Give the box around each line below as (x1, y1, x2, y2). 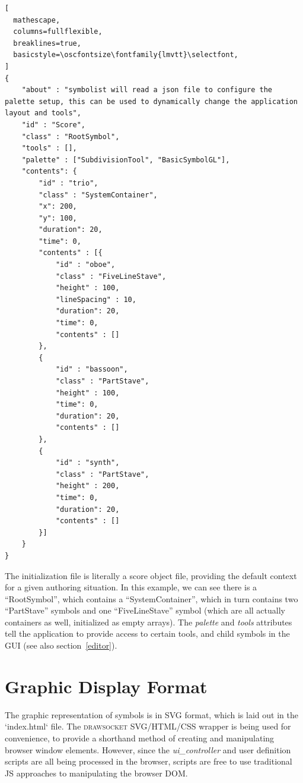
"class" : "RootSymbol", (21, 132, 120, 141)
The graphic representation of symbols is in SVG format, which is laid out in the (5, 708, 298, 721)
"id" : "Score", (21, 120, 86, 129)
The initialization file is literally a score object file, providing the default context (5, 569, 297, 581)
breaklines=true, (13, 39, 81, 48)
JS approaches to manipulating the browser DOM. (5, 766, 188, 779)
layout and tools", (5, 109, 81, 118)
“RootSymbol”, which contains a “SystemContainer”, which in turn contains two (5, 592, 298, 605)
